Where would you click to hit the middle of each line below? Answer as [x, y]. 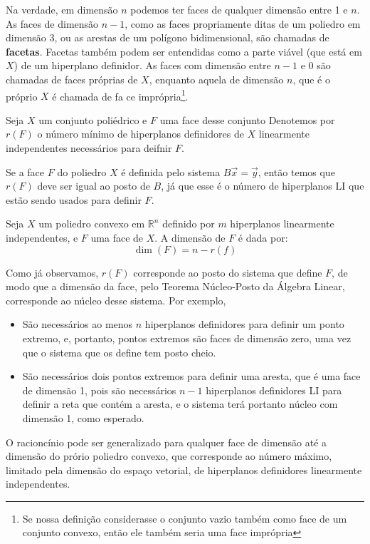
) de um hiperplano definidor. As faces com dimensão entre [142, 65]
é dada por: [263, 237]
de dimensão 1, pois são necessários [99, 390]
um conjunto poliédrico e [93, 119]
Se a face [25, 171]
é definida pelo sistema [171, 171]
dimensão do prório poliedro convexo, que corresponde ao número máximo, [169, 456]
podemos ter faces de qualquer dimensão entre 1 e [239, 9]
